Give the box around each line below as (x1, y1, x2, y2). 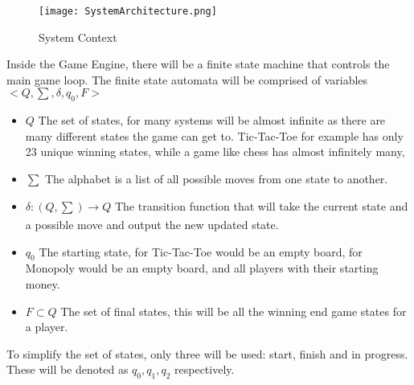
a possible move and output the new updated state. (25, 216, 279, 232)
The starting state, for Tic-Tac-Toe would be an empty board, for (39, 243, 363, 260)
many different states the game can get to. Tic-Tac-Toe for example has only (25, 127, 404, 144)
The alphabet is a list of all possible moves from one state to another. (44, 170, 388, 187)
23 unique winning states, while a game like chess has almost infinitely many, (25, 143, 405, 160)
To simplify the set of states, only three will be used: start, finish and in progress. (6, 345, 408, 362)
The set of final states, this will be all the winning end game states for (60, 302, 407, 319)
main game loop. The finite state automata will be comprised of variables (6, 71, 368, 88)
